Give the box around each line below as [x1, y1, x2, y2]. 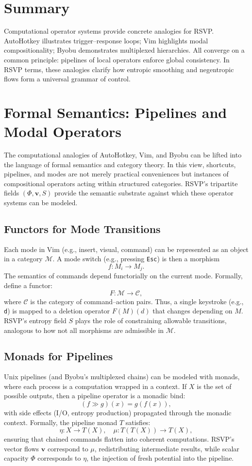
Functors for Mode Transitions [4, 221, 161, 236]
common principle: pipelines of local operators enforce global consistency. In [4, 54, 230, 64]
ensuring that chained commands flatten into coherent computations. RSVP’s [4, 434, 235, 444]
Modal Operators [4, 121, 122, 141]
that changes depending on [152, 306, 233, 316]
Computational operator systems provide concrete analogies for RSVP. [4, 26, 214, 36]
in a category [4, 253, 43, 264]
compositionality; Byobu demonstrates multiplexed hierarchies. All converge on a [4, 45, 245, 55]
